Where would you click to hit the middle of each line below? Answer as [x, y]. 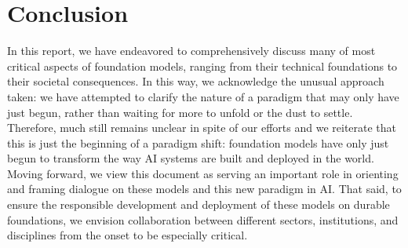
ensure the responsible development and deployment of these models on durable [199, 204]
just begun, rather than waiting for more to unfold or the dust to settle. [180, 112]
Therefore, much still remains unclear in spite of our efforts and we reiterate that [202, 128]
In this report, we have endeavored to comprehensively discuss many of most [191, 51]
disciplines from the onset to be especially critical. [127, 235]
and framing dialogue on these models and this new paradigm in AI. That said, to [204, 189]
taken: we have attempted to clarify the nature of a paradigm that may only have [203, 96]
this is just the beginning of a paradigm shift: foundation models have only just [198, 142]
